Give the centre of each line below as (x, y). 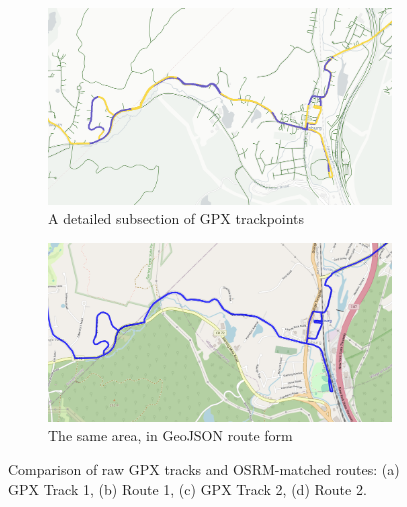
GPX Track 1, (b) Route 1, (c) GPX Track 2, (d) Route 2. (187, 488)
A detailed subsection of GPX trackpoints (176, 218)
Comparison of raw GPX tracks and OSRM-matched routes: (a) (204, 468)
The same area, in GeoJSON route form (170, 435)
